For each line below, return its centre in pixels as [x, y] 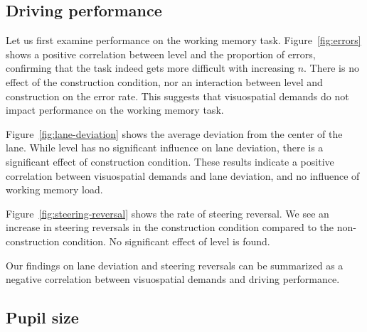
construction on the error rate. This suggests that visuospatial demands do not [177, 96]
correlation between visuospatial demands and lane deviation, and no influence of [183, 175]
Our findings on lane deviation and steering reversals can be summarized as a [175, 265]
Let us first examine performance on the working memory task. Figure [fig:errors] [183, 40]
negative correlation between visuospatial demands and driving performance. [173, 279]
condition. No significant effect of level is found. [166, 241]
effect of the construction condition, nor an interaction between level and [164, 81]
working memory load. [54, 189]
